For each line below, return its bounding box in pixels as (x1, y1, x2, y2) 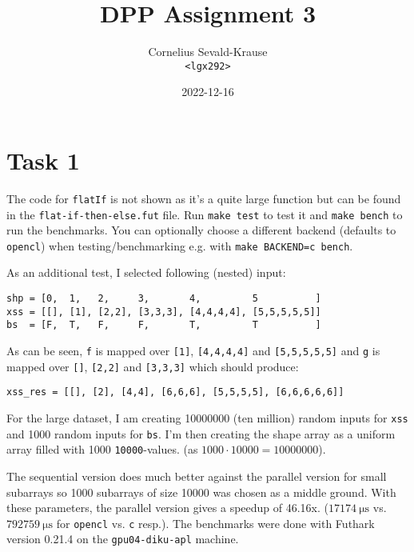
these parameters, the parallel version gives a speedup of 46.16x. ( (6, 499, 329, 516)
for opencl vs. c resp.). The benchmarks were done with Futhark (56, 514, 375, 531)
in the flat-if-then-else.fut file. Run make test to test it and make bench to (6, 206, 403, 222)
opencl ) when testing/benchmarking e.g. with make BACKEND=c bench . (6, 237, 353, 254)
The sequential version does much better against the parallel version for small (6, 467, 387, 484)
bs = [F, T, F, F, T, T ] (6, 319, 321, 331)
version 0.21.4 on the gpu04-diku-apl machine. (6, 530, 239, 547)
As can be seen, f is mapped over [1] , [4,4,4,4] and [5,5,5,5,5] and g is (6, 342, 380, 359)
